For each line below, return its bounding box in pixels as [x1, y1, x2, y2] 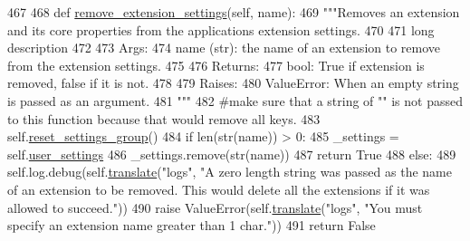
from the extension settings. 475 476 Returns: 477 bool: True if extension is [7, 55, 425, 74]
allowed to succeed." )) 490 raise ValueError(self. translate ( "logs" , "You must [7, 198, 423, 217]
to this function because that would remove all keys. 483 [7, 109, 321, 128]
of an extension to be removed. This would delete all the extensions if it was [7, 179, 430, 198]
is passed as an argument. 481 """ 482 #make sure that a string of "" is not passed [7, 91, 463, 110]
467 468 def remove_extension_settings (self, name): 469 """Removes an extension [7, 3, 460, 21]
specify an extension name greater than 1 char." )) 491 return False [7, 216, 376, 235]
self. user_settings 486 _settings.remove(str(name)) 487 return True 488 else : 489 [7, 144, 456, 163]
